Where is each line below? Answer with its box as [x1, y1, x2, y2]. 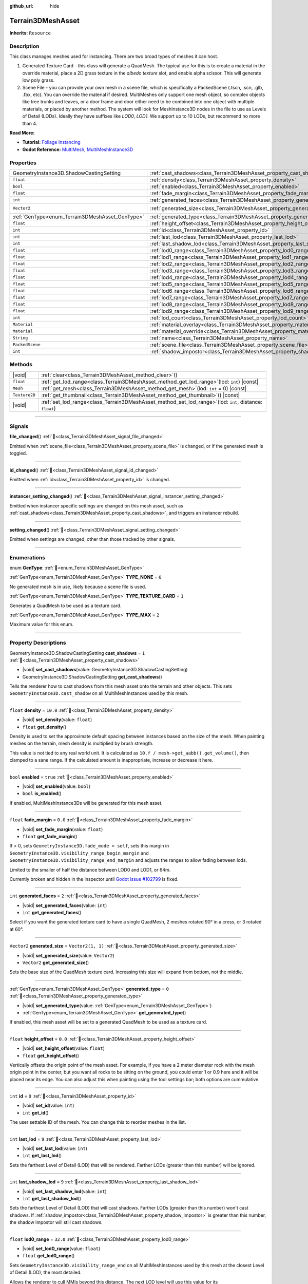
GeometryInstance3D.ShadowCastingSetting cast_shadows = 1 [9, 650, 145, 656]
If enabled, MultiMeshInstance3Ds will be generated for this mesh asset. [9, 800, 163, 806]
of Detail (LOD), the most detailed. [9, 1269, 82, 1276]
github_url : [9, 3, 33, 9]
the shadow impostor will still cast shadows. [9, 1219, 103, 1225]
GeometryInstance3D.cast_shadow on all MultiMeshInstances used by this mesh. [9, 690, 188, 696]
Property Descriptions [9, 639, 66, 647]
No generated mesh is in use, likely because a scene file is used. [9, 583, 146, 590]
